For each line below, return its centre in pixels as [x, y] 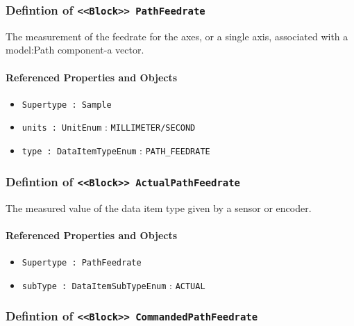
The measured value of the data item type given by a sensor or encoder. [159, 207]
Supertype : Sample [67, 105]
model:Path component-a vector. [75, 50]
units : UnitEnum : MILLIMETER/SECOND [109, 127]
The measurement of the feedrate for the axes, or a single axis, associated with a [177, 36]
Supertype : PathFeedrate [82, 262]
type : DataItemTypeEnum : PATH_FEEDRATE [116, 150]
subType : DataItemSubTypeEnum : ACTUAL [113, 285]
